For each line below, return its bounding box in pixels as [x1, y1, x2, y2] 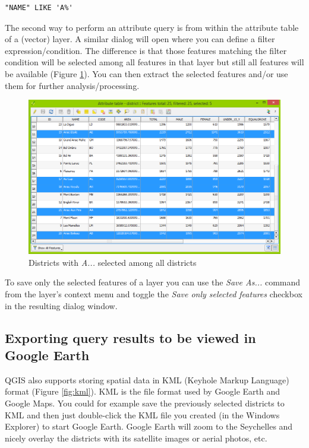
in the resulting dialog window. [5, 299, 118, 312]
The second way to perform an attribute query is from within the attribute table [5, 21, 299, 33]
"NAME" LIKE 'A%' [5, 4, 73, 12]
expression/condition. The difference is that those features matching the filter [5, 44, 287, 56]
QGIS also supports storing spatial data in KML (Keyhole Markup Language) [5, 373, 289, 386]
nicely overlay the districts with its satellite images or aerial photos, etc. [5, 431, 267, 444]
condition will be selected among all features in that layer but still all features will [5, 56, 304, 68]
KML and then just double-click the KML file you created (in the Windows [5, 408, 280, 421]
